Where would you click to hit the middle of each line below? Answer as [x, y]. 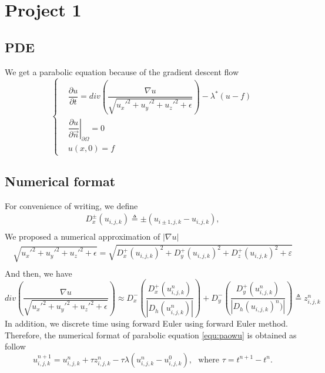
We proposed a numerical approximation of [83, 236]
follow [15, 346]
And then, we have [38, 273]
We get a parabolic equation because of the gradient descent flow [122, 71]
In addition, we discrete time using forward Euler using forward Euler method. [146, 323]
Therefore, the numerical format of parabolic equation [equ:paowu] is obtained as [151, 335]
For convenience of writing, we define [71, 205]
